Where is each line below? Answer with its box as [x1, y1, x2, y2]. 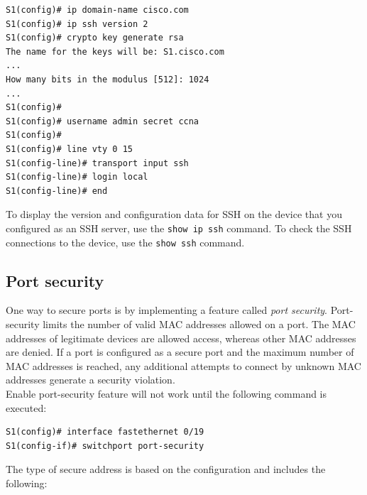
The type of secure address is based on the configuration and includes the [6, 462, 326, 477]
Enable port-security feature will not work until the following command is [6, 386, 327, 401]
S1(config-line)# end [6, 185, 108, 196]
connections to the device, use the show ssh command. [6, 234, 245, 249]
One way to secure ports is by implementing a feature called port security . [6, 303, 328, 317]
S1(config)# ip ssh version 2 [6, 18, 148, 29]
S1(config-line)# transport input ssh [6, 158, 189, 168]
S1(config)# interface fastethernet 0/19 [6, 427, 204, 437]
